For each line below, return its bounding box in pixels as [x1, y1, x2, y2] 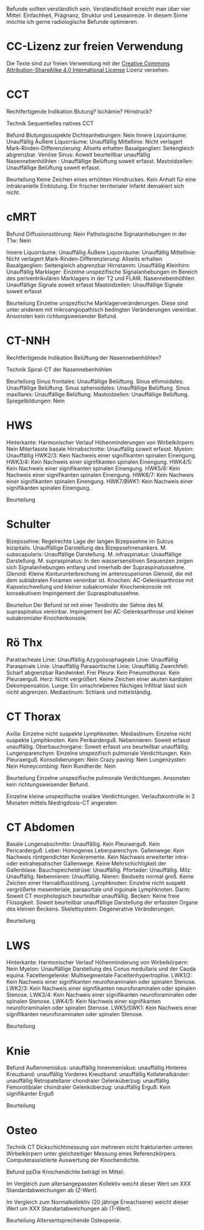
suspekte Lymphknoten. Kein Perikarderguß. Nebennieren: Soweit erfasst [6, 736, 191, 744]
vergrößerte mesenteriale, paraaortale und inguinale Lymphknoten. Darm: [6, 886, 191, 893]
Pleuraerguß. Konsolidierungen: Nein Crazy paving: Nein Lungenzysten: [6, 755, 187, 763]
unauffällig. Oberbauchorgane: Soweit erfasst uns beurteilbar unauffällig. [6, 743, 189, 750]
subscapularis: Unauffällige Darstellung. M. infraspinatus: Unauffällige [6, 550, 181, 558]
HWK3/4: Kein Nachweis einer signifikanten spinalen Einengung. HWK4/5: [6, 458, 193, 465]
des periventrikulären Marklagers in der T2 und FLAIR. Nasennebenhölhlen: [6, 274, 196, 282]
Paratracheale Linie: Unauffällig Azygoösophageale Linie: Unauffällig [6, 656, 178, 663]
